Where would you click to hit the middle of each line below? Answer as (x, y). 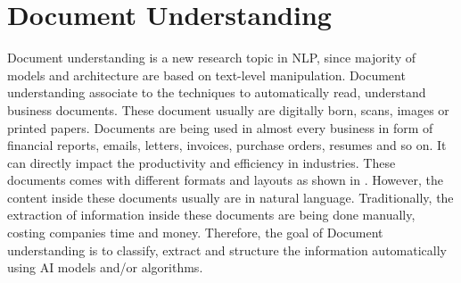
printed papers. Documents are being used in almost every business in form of (220, 127)
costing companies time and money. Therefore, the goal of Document (195, 233)
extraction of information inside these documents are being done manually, (211, 215)
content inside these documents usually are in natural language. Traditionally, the (230, 197)
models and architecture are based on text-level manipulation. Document (206, 75)
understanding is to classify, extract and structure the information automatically (227, 250)
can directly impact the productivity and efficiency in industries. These (202, 162)
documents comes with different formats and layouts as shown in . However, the (225, 180)
